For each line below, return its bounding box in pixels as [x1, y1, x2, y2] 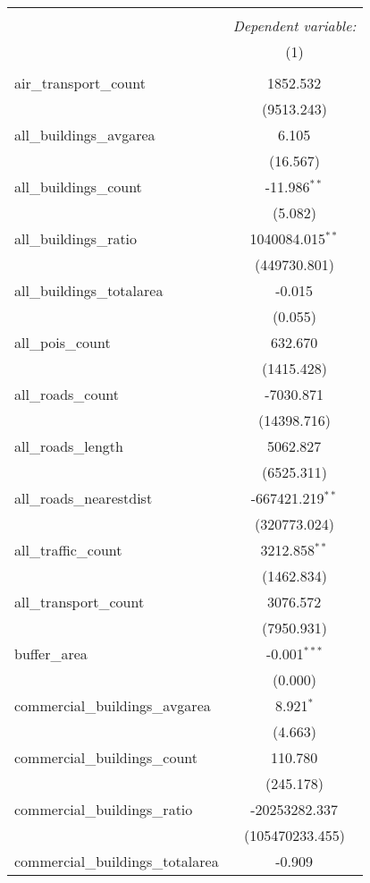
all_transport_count [14, 591, 145, 612]
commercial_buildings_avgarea [14, 695, 211, 716]
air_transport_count [14, 72, 146, 93]
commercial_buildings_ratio [14, 799, 193, 819]
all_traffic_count [14, 539, 122, 560]
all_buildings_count [14, 176, 142, 197]
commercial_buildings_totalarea [14, 851, 219, 871]
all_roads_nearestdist [14, 488, 153, 508]
